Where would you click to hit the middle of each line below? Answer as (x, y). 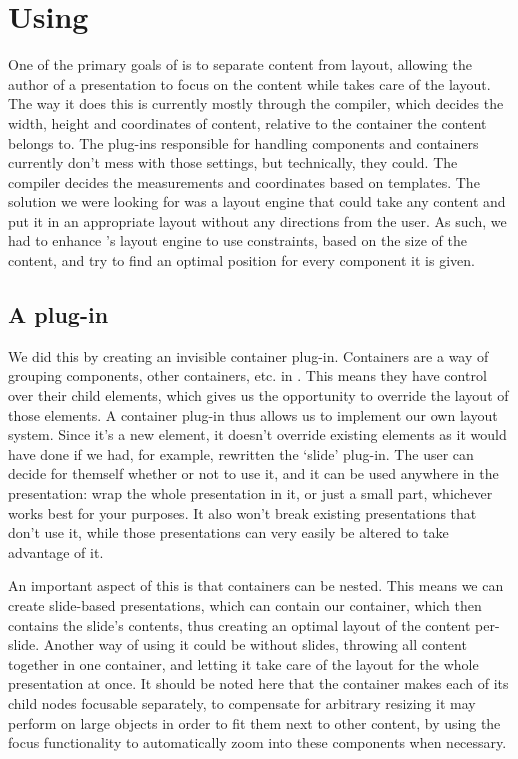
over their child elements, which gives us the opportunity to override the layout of (258, 395)
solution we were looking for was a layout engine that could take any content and (257, 201)
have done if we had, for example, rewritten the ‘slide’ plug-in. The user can (241, 453)
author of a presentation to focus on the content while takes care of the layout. (249, 83)
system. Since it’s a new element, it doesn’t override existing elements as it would (257, 434)
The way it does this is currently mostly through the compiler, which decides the (256, 103)
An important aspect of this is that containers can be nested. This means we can (256, 585)
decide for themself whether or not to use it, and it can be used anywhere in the (253, 473)
